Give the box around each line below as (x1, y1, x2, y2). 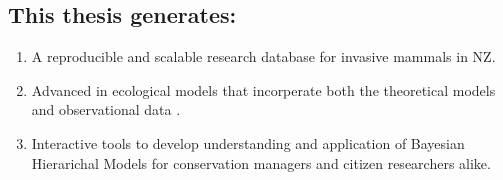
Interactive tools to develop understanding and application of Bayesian (31, 132, 465, 153)
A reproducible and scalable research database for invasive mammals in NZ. (31, 46, 496, 67)
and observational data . (31, 99, 181, 120)
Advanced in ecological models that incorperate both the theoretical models (31, 79, 496, 100)
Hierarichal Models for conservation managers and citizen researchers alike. (31, 152, 491, 173)
